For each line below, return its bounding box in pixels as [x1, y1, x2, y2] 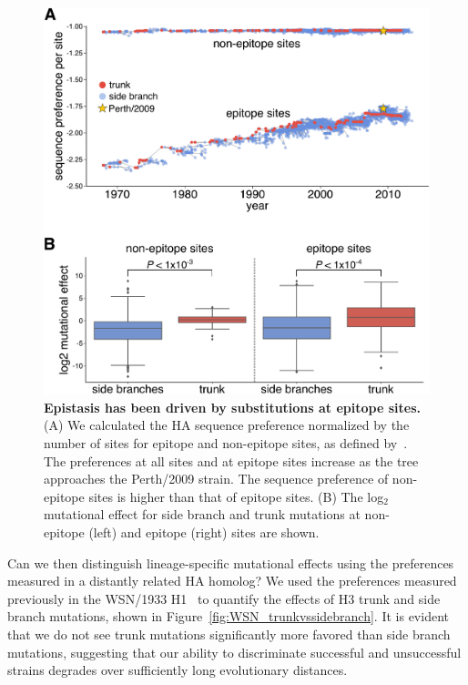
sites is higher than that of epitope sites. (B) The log [88, 486, 384, 506]
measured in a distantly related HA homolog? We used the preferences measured [7, 571, 457, 590]
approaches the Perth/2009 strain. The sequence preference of [44, 469, 389, 488]
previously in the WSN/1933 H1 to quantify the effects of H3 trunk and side [7, 588, 441, 608]
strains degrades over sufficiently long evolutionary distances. [7, 660, 348, 680]
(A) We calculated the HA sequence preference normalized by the [44, 415, 410, 435]
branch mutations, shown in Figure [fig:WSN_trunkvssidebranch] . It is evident [7, 607, 449, 626]
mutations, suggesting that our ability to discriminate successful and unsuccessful [7, 642, 462, 661]
